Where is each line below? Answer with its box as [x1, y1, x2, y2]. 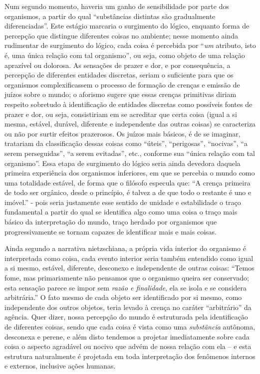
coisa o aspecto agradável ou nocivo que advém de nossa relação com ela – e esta [4, 341, 252, 351]
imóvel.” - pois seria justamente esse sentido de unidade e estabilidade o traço [4, 196, 241, 207]
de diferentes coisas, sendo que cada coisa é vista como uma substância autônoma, [4, 321, 256, 331]
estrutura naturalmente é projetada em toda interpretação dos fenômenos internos [4, 350, 256, 361]
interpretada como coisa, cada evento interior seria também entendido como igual [4, 252, 254, 263]
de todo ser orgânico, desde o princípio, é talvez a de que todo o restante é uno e [4, 187, 252, 197]
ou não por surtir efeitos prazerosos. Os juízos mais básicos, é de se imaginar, [4, 128, 241, 138]
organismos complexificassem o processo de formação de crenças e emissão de [4, 79, 240, 89]
